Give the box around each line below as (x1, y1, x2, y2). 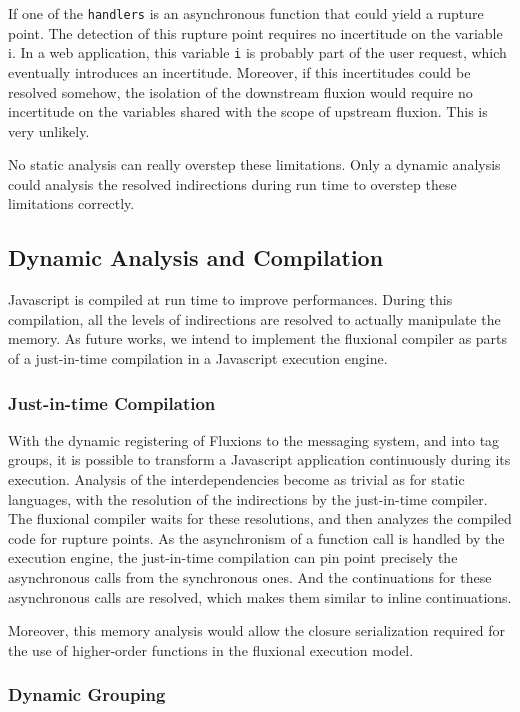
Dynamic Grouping (8, 682, 166, 707)
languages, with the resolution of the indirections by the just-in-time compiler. (8, 488, 488, 509)
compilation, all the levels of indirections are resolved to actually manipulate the (8, 308, 501, 329)
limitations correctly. (8, 193, 135, 214)
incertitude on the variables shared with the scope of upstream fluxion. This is (8, 101, 488, 122)
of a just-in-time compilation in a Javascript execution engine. (8, 348, 388, 369)
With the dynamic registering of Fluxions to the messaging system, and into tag (8, 429, 500, 450)
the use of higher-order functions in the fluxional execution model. (8, 639, 414, 660)
